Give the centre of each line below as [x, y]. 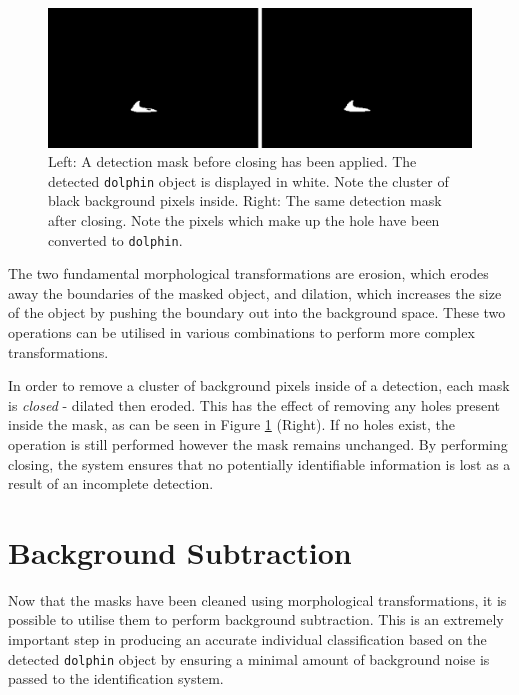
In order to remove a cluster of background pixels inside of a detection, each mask [259, 385]
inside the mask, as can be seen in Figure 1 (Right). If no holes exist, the [231, 424]
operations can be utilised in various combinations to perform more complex [241, 332]
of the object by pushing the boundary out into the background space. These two [257, 312]
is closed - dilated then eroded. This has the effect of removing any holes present [254, 404]
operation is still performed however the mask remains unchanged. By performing [258, 443]
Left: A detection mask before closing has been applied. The [232, 161]
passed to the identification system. [116, 678]
